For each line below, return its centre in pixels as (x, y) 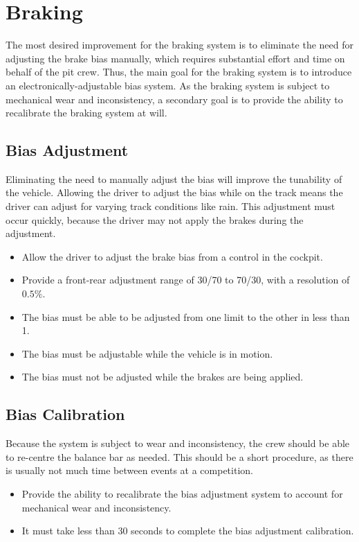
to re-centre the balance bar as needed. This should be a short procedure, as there (179, 456)
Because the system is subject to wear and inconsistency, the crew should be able (178, 443)
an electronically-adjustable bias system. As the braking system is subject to (168, 85)
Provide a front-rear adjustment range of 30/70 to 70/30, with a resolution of (186, 280)
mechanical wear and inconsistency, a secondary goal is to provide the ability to (174, 99)
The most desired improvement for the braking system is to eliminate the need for (179, 45)
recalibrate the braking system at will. (86, 113)
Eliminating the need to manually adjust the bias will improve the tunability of (174, 178)
